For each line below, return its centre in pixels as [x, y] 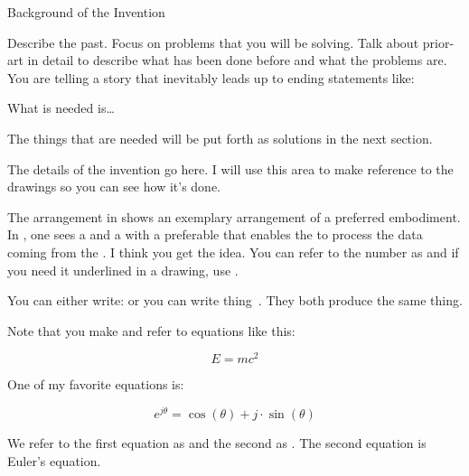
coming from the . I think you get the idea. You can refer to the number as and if [233, 252]
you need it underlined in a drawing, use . [123, 270]
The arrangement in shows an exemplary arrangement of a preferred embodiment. [234, 216]
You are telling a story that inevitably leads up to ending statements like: [211, 77]
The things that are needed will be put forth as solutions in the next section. [220, 138]
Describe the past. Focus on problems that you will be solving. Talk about [213, 42]
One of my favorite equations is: [96, 384]
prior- [438, 42]
